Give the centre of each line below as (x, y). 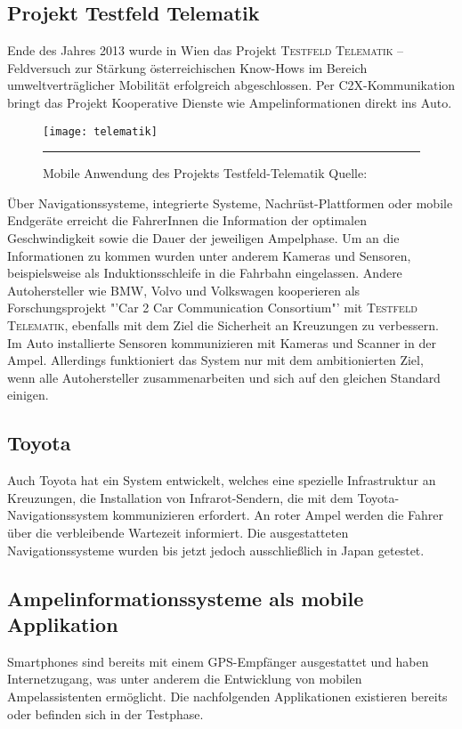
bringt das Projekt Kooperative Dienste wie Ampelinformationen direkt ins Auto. (230, 102)
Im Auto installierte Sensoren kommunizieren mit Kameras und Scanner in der (222, 342)
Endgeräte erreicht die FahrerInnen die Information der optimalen (187, 220)
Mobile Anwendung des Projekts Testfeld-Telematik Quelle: (205, 173)
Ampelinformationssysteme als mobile (186, 598)
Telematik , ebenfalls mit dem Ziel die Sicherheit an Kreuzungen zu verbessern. (223, 324)
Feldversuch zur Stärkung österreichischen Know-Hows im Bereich (187, 67)
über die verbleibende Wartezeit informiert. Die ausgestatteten (178, 532)
